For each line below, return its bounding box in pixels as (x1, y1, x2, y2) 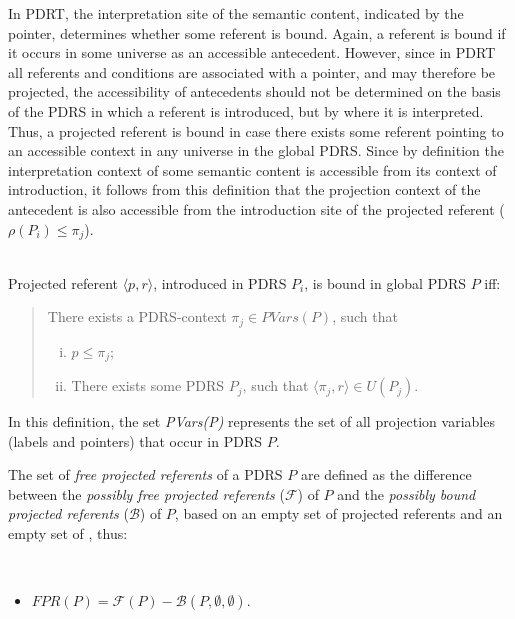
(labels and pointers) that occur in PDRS (8, 430, 263, 451)
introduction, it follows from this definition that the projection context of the (8, 179, 481, 200)
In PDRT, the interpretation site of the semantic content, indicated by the (8, 3, 464, 23)
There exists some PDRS (71, 375, 225, 396)
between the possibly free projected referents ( (8, 483, 285, 504)
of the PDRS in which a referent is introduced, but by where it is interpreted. (8, 100, 484, 121)
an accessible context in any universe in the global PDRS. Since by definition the (8, 140, 504, 161)
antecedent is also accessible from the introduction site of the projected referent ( (8, 198, 505, 219)
